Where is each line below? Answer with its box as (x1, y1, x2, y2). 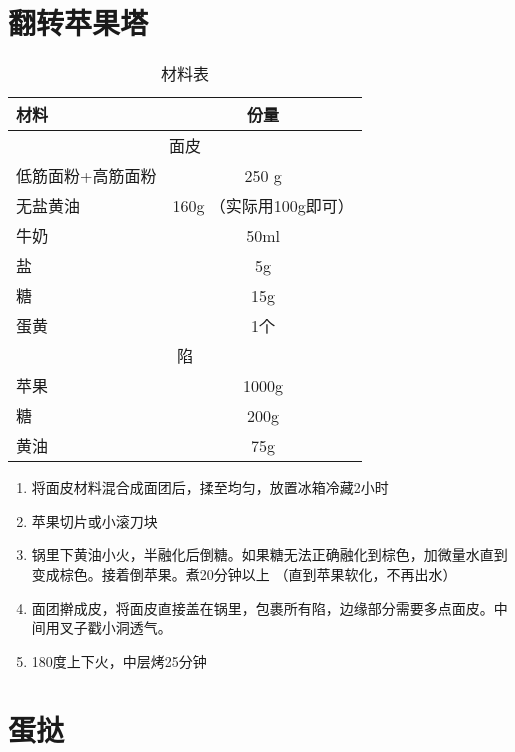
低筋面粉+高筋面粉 (16, 164, 157, 188)
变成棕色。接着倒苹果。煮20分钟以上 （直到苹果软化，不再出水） (31, 563, 457, 584)
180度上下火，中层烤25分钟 (31, 650, 207, 671)
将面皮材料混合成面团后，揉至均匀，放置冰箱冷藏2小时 (31, 477, 389, 498)
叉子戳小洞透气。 (59, 617, 172, 638)
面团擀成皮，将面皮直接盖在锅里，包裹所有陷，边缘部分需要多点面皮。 (31, 597, 494, 618)
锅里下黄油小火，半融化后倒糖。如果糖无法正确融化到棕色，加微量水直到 (31, 544, 508, 565)
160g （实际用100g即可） (172, 194, 354, 218)
